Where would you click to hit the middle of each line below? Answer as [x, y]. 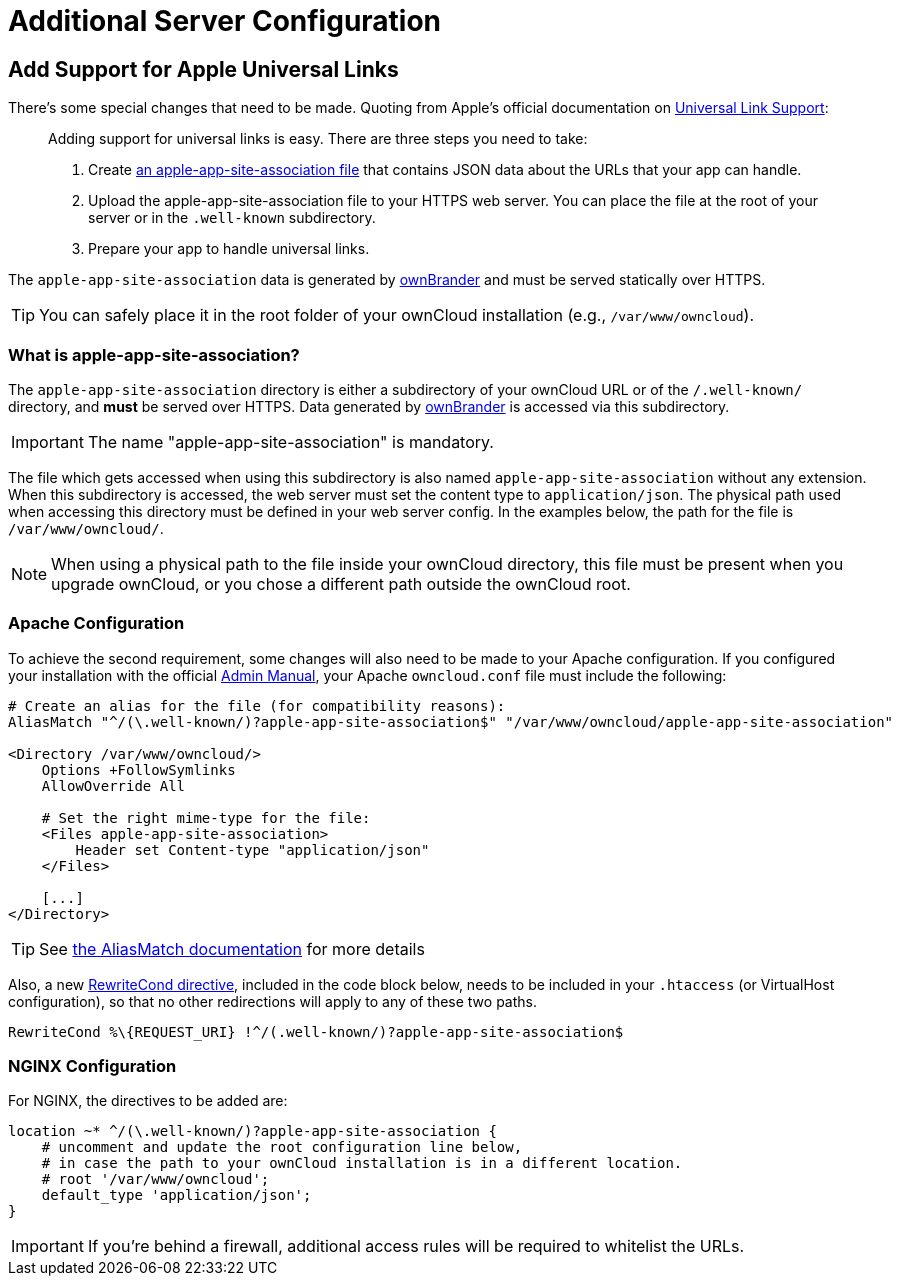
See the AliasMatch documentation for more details [232, 948]
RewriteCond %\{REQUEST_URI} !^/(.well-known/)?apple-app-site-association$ [316, 1031]
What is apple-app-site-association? [154, 354]
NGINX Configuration [92, 1066]
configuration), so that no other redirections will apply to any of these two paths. [272, 1001]
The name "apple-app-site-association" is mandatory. [290, 441]
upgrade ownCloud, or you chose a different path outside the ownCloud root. [341, 583]
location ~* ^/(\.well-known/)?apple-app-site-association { [252, 1131]
